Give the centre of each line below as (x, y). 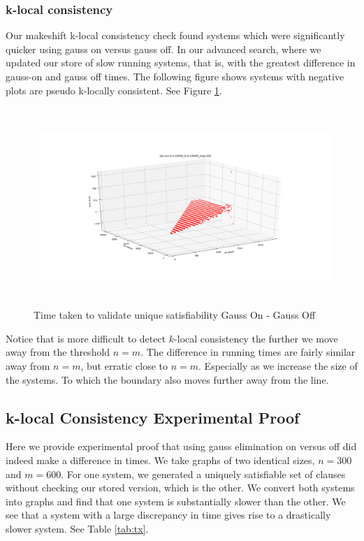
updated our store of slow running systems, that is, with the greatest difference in (181, 63)
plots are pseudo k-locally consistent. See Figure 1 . (114, 90)
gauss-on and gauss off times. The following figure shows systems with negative (175, 76)
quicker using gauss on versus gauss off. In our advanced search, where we (163, 49)
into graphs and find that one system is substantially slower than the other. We (176, 501)
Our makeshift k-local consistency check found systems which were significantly (175, 35)
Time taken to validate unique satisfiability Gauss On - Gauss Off (175, 315)
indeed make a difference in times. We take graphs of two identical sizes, (160, 460)
